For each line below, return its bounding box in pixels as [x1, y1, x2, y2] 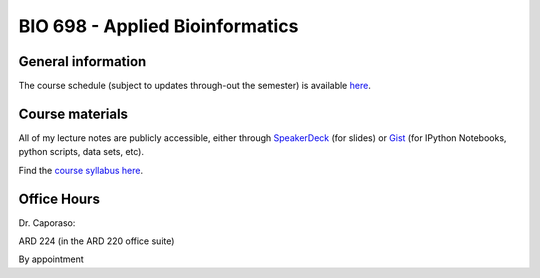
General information [18, 53, 147, 70]
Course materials [18, 105, 129, 122]
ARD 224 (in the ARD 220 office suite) [18, 235, 175, 247]
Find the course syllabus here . [18, 164, 144, 176]
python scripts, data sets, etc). [18, 146, 145, 158]
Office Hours [18, 190, 100, 207]
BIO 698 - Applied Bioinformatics [18, 15, 299, 37]
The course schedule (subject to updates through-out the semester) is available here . [18, 80, 372, 92]
